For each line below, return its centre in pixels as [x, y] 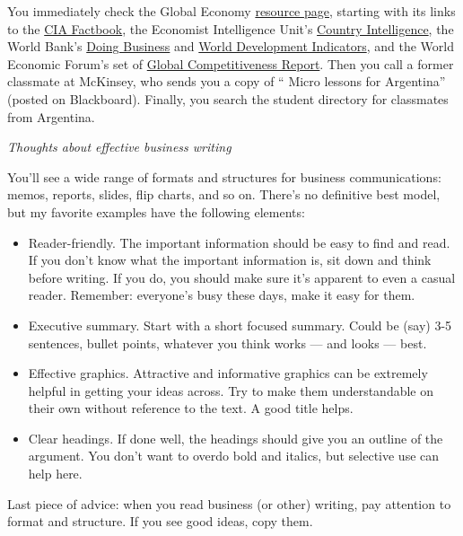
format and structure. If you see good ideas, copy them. [160, 521]
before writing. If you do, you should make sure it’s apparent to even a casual [242, 277]
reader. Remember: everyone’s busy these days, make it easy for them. [222, 295]
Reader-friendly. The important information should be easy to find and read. [239, 242]
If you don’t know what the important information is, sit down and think [230, 260]
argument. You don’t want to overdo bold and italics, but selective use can [234, 456]
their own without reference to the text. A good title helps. [191, 408]
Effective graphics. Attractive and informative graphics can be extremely [228, 373]
